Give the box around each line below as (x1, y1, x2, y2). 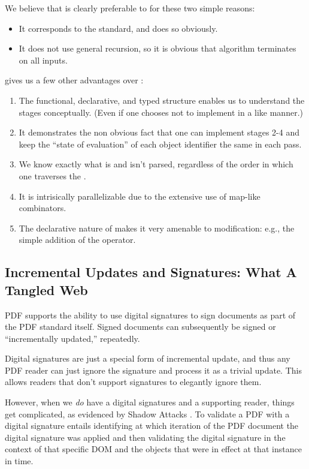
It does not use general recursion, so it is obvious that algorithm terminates (19, 42, 296, 55)
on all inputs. (19, 53, 68, 66)
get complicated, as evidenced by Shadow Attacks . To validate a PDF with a (5, 407, 290, 420)
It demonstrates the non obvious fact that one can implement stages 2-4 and (19, 126, 300, 139)
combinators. (19, 202, 66, 214)
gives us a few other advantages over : (5, 74, 144, 86)
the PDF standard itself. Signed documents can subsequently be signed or (5, 320, 276, 333)
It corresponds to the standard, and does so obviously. (19, 22, 218, 34)
